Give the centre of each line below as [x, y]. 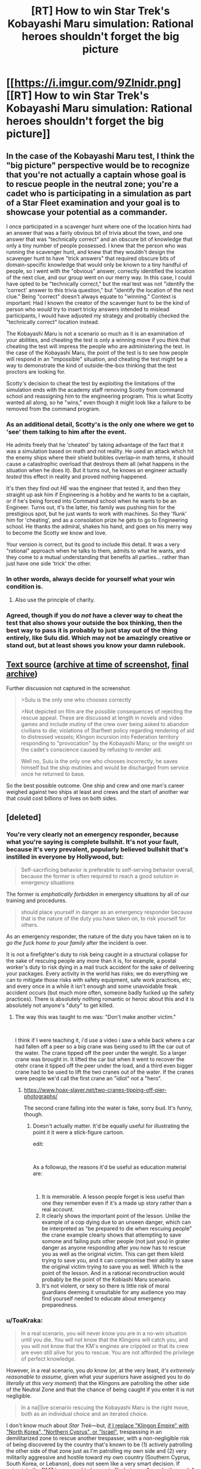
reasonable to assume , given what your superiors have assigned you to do [98, 1377]
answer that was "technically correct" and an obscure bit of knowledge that [99, 239]
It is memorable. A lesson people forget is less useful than [113, 1197]
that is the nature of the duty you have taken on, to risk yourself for [103, 918]
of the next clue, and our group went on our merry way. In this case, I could [99, 277]
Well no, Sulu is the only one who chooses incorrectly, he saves [99, 761]
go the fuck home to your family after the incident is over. [77, 943]
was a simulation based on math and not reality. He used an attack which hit [100, 451]
